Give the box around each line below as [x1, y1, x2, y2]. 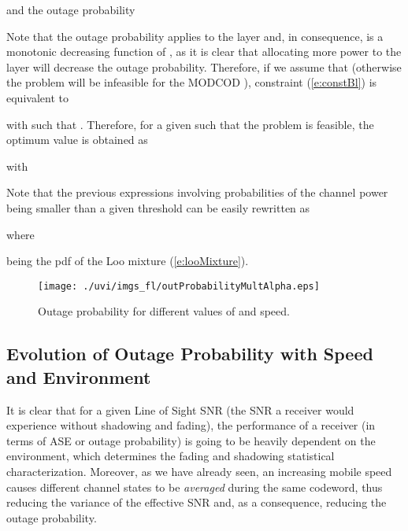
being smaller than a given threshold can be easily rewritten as [6, 199, 310, 216]
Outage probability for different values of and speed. [38, 303, 290, 319]
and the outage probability [6, 2, 135, 17]
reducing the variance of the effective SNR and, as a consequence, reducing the [6, 494, 387, 511]
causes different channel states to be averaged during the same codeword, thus [6, 478, 383, 495]
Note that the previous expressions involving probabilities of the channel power [6, 184, 388, 201]
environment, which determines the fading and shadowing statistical [6, 448, 335, 464]
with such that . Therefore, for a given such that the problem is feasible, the [6, 116, 374, 132]
